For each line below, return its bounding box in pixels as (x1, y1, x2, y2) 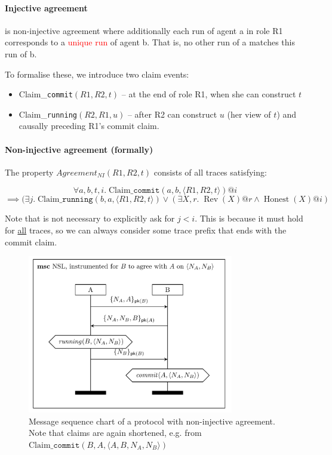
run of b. (5, 47, 37, 60)
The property (5, 165, 54, 178)
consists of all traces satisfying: (153, 165, 267, 178)
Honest (263, 195, 290, 204)
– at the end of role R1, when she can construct (121, 88, 296, 100)
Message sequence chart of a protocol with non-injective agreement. (29, 414, 275, 427)
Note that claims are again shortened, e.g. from (29, 426, 202, 439)
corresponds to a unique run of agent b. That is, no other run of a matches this (5, 36, 295, 48)
